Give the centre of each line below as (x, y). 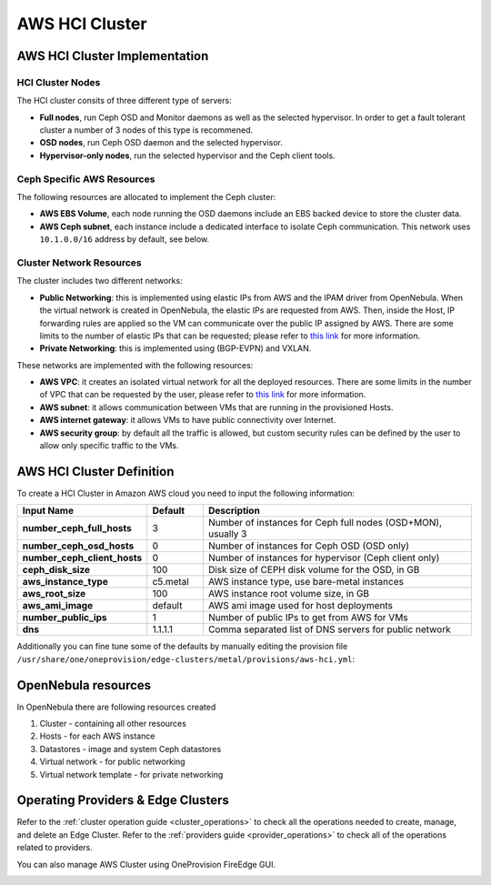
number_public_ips (65, 618)
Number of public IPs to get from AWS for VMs (308, 618)
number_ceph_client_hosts (82, 558)
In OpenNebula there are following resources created (116, 707)
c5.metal (171, 582)
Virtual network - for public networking (112, 762)
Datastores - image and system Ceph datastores (130, 749)
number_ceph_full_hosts (77, 528)
